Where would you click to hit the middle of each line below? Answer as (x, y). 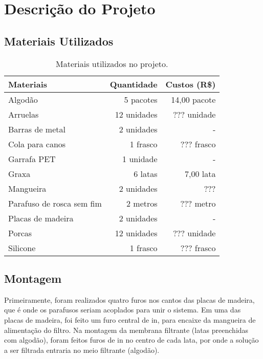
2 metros (142, 203)
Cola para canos (37, 144)
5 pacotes (141, 99)
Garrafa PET (32, 159)
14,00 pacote (193, 99)
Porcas (20, 233)
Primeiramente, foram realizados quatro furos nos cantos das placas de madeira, (129, 299)
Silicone (22, 248)
